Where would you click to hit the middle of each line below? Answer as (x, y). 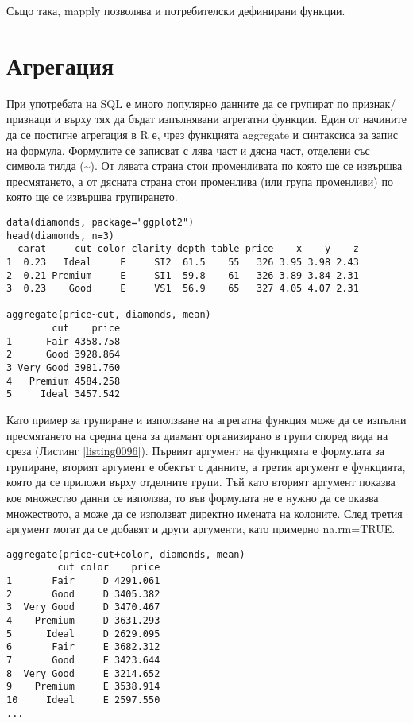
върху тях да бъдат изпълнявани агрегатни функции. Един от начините (235, 119)
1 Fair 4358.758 (64, 341)
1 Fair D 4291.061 (83, 581)
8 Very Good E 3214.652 (83, 673)
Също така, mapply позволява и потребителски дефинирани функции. (176, 10)
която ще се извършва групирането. (92, 197)
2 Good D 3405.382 (83, 594)
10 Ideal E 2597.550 (83, 700)
